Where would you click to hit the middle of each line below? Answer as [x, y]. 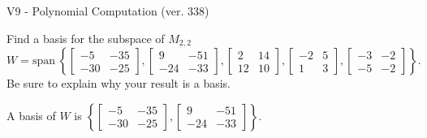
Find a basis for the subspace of [86, 38]
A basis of [31, 115]
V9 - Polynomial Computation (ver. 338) [108, 11]
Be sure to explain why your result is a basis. [119, 83]
